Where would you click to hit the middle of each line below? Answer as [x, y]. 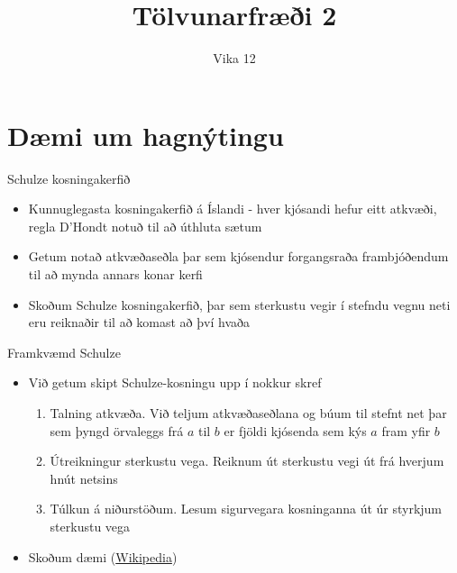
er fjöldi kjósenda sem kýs [295, 430]
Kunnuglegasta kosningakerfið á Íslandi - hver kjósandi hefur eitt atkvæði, [233, 209]
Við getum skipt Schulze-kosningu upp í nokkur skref [175, 382]
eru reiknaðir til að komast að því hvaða [139, 322]
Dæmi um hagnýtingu [146, 135]
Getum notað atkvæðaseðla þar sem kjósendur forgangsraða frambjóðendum [238, 256]
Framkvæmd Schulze [64, 352]
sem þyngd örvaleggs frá [117, 430]
